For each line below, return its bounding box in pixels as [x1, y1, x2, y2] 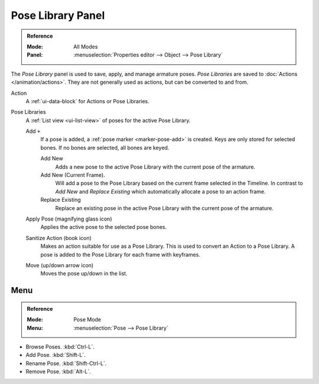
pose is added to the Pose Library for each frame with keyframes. [40, 251, 201, 258]
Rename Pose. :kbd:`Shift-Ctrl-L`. [25, 360, 107, 367]
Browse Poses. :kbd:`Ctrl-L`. [25, 343, 95, 350]
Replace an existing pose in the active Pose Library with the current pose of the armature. [55, 204, 274, 212]
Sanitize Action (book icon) [25, 234, 92, 241]
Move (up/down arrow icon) [25, 261, 94, 268]
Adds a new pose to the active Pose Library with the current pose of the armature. [55, 163, 256, 170]
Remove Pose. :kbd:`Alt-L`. [25, 368, 91, 375]
